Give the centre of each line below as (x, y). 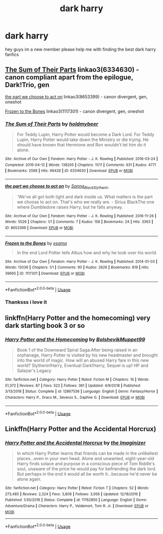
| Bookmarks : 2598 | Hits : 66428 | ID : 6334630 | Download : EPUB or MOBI (69, 171)
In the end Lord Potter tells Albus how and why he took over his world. (87, 252)
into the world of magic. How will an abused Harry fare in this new (83, 360)
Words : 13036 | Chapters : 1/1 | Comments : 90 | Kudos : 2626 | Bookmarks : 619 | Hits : (77, 267)
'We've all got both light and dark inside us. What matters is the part (85, 196)
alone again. (29, 479)
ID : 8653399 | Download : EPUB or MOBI (39, 228)
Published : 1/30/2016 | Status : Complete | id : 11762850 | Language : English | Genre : (76, 500)
